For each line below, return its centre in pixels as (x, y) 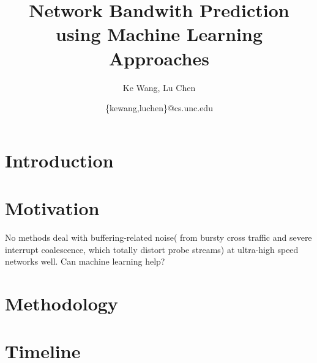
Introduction (59, 160)
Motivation (52, 208)
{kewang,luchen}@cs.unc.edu (159, 108)
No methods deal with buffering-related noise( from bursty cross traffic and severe (158, 237)
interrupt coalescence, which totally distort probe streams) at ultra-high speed (152, 249)
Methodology (62, 303)
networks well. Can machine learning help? (85, 261)
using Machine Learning (159, 34)
